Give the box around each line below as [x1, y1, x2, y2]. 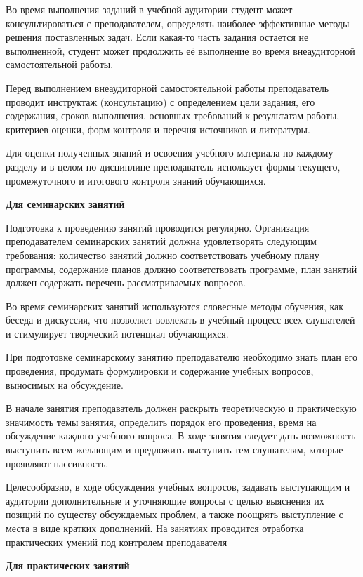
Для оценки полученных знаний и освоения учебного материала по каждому [6, 145, 334, 160]
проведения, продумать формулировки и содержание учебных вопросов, [6, 364, 314, 378]
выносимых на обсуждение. [6, 377, 124, 392]
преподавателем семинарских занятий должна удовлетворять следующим [6, 234, 317, 248]
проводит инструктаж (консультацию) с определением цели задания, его [6, 94, 315, 109]
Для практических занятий [6, 558, 130, 573]
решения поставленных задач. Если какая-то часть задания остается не [6, 29, 309, 44]
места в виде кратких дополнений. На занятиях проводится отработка [6, 521, 304, 535]
